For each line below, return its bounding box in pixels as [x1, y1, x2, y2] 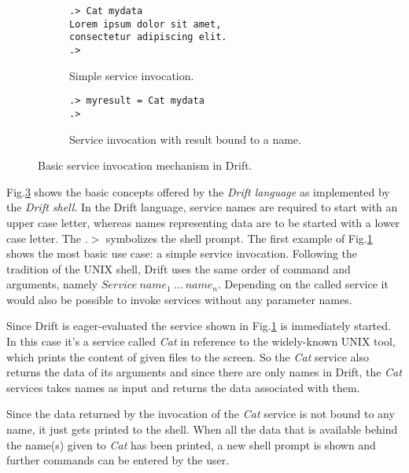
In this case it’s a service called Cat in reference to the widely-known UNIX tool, [6, 333, 396, 350]
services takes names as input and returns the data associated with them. [6, 379, 360, 395]
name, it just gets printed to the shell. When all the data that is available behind [6, 421, 398, 438]
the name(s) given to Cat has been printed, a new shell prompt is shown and [6, 436, 376, 453]
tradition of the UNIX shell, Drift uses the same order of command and [6, 260, 351, 277]
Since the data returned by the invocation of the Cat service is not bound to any [6, 405, 395, 422]
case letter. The [6, 229, 81, 246]
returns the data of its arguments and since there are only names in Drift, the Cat [6, 364, 402, 380]
